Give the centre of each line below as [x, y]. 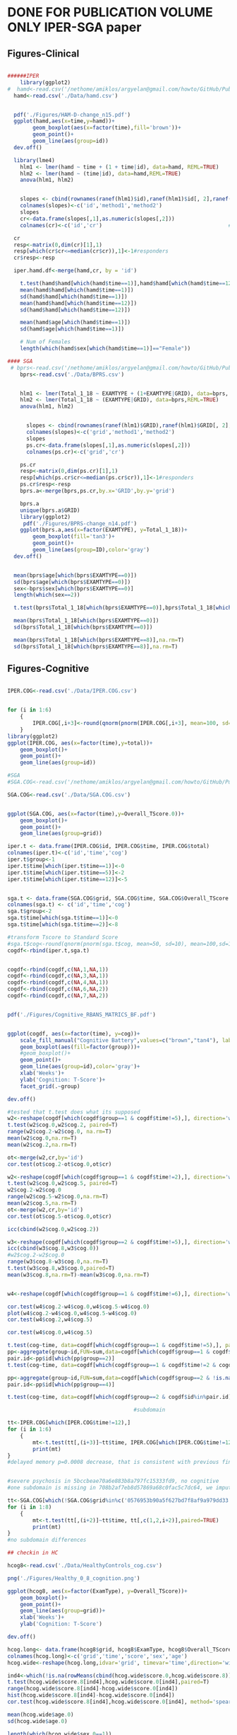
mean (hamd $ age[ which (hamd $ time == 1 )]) [75, 323]
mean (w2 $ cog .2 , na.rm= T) [42, 1145]
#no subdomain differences [47, 1540]
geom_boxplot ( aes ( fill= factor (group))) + [80, 1047]
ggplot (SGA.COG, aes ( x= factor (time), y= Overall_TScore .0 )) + [96, 814]
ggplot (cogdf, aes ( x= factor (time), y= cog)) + [74, 1033]
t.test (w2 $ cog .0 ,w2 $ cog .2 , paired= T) [63, 1125]
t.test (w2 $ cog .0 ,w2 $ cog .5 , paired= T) [63, 1184]
